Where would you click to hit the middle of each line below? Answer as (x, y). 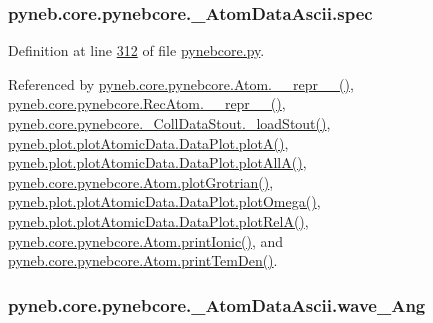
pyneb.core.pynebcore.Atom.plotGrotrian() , (141, 181)
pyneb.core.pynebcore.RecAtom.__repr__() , (147, 103)
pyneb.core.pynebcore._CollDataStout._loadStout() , (169, 123)
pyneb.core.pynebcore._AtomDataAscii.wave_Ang (217, 304)
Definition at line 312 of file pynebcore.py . (136, 50)
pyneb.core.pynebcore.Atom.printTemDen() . (143, 260)
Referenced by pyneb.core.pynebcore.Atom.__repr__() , (181, 83)
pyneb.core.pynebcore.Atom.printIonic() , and (146, 240)
